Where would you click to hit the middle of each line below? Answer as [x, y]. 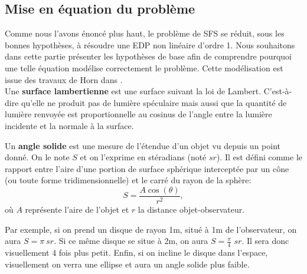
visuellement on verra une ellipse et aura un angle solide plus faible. [127, 264]
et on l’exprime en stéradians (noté [143, 157]
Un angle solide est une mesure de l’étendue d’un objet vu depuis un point [143, 145]
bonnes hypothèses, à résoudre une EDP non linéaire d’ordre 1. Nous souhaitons [150, 44]
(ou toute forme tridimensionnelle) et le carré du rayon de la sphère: [128, 180]
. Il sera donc [265, 241]
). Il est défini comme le [259, 157]
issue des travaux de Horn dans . [64, 79]
